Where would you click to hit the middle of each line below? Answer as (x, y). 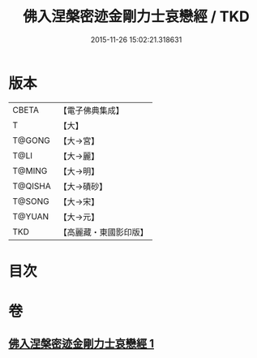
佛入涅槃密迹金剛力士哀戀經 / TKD (136, 17)
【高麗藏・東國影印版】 (103, 232)
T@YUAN (31, 216)
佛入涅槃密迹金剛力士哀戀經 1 (81, 344)
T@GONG (31, 140)
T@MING (30, 170)
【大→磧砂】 (83, 186)
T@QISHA (32, 186)
